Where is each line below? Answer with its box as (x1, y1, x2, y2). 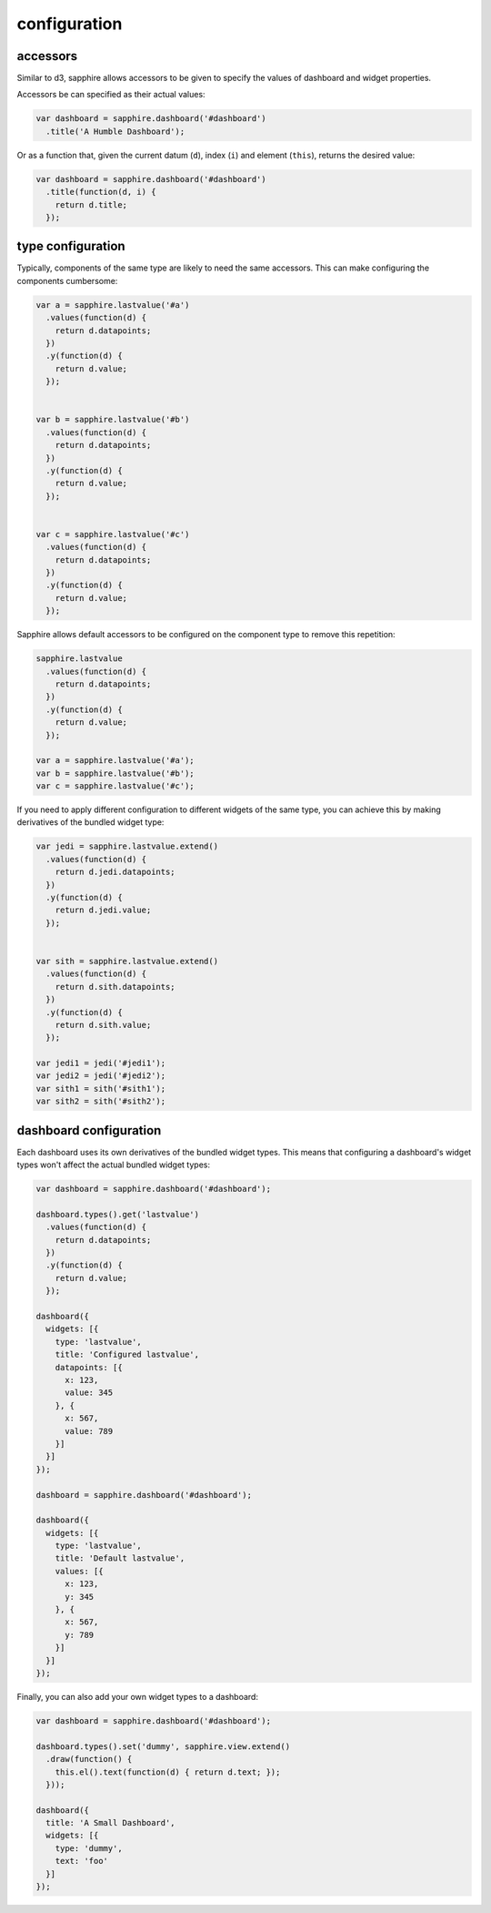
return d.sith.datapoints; (55, 982, 176, 992)
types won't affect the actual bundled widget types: (16, 1159, 211, 1170)
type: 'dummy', (55, 1843, 123, 1853)
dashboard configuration (16, 1123, 162, 1138)
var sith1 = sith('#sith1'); (35, 1084, 166, 1094)
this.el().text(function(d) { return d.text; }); (55, 1766, 281, 1777)
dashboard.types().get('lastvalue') (35, 1209, 200, 1219)
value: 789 (65, 1426, 114, 1436)
